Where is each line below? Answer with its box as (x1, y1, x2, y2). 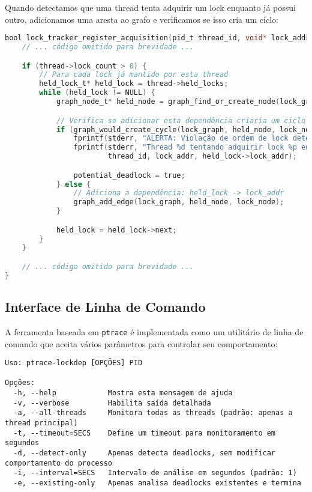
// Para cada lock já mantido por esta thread (39, 70, 229, 79)
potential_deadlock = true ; (73, 171, 185, 180)
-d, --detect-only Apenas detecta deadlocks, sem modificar (13, 449, 276, 458)
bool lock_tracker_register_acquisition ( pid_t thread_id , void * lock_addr (5, 34, 310, 43)
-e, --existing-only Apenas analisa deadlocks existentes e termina (13, 479, 301, 488)
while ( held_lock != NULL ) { (39, 88, 155, 97)
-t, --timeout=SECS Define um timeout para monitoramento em (13, 428, 276, 437)
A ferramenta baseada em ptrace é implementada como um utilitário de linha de (5, 325, 304, 338)
